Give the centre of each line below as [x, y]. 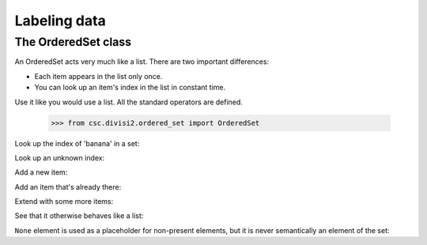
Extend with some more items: [64, 202]
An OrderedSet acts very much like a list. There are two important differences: [142, 62]
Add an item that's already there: [68, 187]
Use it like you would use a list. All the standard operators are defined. [128, 102]
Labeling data [60, 21]
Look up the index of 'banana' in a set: [77, 143]
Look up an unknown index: [60, 157]
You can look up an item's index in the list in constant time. [130, 88]
